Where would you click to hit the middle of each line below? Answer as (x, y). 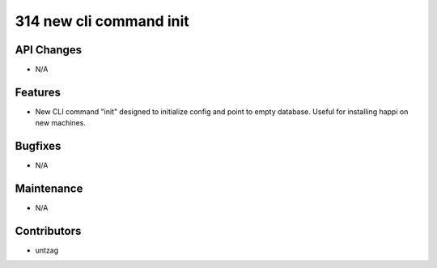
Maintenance (49, 189)
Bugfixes (38, 146)
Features (38, 92)
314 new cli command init (102, 21)
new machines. (61, 123)
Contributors (48, 231)
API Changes (49, 50)
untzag (47, 250)
